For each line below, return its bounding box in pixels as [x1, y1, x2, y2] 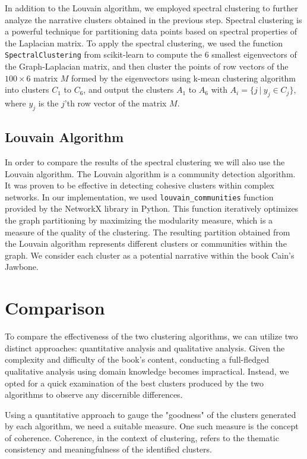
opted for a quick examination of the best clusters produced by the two [5, 376, 264, 389]
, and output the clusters [83, 83, 174, 96]
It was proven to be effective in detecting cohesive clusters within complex [5, 179, 274, 191]
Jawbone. [5, 260, 39, 273]
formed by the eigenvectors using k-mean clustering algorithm [71, 71, 296, 84]
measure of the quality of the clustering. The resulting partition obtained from [5, 225, 290, 238]
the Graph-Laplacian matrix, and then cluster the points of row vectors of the [5, 60, 289, 73]
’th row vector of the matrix [64, 97, 167, 109]
